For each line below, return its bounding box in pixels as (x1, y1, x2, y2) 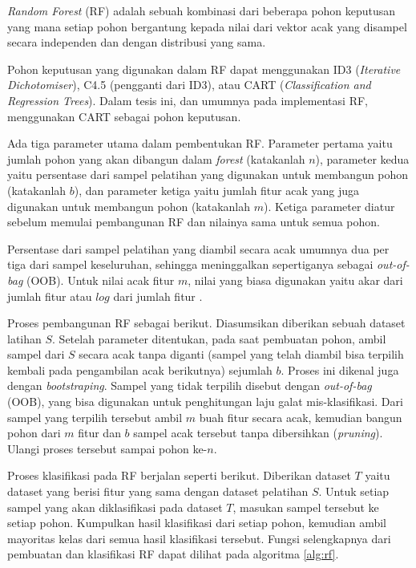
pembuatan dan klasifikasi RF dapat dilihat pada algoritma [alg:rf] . (7, 546, 339, 562)
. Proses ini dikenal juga (281, 361, 399, 378)
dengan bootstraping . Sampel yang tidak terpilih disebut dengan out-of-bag (7, 377, 372, 394)
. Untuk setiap (318, 483, 390, 500)
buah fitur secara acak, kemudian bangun (199, 408, 402, 425)
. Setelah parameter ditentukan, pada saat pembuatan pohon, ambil (52, 330, 386, 347)
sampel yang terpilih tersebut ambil (7, 408, 183, 425)
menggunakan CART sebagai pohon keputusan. (7, 108, 241, 124)
